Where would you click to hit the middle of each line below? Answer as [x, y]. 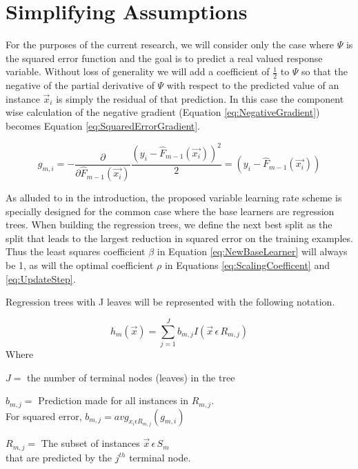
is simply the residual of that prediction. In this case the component [200, 98]
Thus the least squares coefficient [76, 251]
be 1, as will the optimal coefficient [80, 265]
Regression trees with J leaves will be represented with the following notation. [170, 302]
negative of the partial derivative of [80, 85]
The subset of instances [90, 443]
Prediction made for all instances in [113, 400]
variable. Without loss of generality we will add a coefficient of [138, 71]
